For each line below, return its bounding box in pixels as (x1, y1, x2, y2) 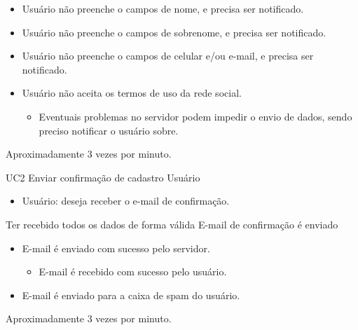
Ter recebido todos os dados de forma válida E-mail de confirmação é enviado (6, 216, 338, 231)
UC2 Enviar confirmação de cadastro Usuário (6, 170, 200, 184)
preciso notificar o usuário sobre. (39, 123, 179, 137)
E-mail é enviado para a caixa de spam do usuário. (22, 287, 240, 302)
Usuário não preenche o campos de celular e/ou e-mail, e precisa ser (22, 48, 314, 63)
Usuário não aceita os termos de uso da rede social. (22, 85, 242, 100)
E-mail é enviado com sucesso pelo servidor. (22, 240, 210, 255)
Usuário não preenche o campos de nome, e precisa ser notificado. (22, 1, 304, 15)
